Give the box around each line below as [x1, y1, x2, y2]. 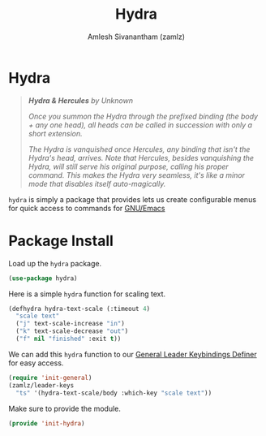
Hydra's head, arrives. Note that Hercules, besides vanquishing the [28, 153, 254, 162]
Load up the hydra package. [8, 258, 102, 268]
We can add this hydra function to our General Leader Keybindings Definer [8, 349, 257, 359]
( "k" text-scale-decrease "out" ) [15, 327, 129, 335]
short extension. [28, 128, 83, 138]
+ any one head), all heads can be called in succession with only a [28, 119, 253, 130]
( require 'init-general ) [8, 373, 92, 382]
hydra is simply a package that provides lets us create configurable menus [8, 194, 257, 204]
